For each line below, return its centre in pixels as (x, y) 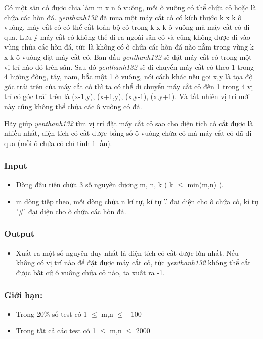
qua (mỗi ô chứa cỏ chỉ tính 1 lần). (58, 143)
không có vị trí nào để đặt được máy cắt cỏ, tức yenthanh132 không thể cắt (133, 262)
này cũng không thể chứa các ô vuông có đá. (73, 106)
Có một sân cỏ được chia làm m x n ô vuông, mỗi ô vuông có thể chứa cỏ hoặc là (130, 7)
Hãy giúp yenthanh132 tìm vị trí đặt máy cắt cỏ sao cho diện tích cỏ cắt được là (129, 123)
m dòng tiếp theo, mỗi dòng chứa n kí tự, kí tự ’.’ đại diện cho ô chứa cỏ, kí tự (137, 201)
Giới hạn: (24, 295)
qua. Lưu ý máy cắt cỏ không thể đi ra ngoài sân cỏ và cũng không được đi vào (127, 37)
